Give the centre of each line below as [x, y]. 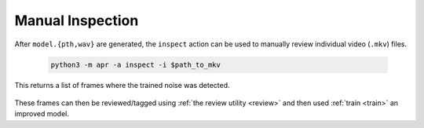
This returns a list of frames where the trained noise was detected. [122, 85]
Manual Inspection [77, 20]
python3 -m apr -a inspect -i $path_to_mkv [136, 64]
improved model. [42, 114]
